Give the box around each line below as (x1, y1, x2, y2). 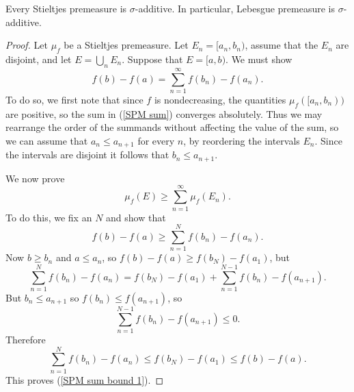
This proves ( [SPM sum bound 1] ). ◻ (5, 372, 164, 387)
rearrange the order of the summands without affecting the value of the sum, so (5, 120, 339, 134)
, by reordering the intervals (183, 133, 300, 147)
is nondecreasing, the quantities (154, 92, 286, 106)
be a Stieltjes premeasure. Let (64, 38, 189, 52)
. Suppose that (122, 51, 183, 66)
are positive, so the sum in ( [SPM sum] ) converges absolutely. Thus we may (5, 106, 323, 121)
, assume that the (245, 38, 318, 52)
